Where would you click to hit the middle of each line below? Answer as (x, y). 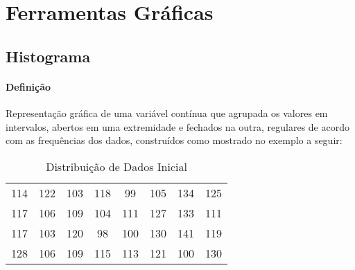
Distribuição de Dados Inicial (116, 166)
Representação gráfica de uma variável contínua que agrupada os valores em (167, 112)
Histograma (48, 56)
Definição (28, 86)
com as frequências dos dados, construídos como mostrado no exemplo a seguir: (174, 140)
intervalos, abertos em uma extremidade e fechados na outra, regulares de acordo (177, 126)
